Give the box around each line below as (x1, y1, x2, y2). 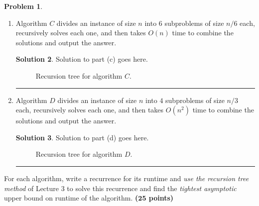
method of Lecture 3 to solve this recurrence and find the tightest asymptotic (4, 183, 237, 193)
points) (148, 193, 174, 203)
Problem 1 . (4, 1, 43, 11)
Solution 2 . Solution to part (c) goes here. (15, 54, 148, 64)
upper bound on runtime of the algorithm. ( (4, 193, 138, 203)
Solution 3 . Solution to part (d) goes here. (15, 132, 149, 142)
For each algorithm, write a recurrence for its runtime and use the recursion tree (4, 173, 249, 183)
